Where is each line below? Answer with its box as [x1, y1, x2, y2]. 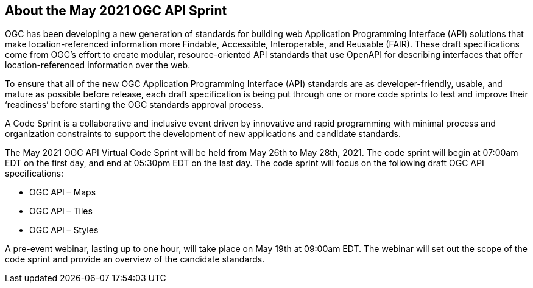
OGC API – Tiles [29, 206, 93, 217]
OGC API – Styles [29, 225, 99, 236]
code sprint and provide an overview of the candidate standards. [5, 254, 265, 265]
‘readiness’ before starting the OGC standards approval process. [5, 99, 264, 110]
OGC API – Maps [29, 187, 96, 198]
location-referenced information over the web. [5, 60, 191, 71]
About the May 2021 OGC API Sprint [5, 3, 227, 18]
